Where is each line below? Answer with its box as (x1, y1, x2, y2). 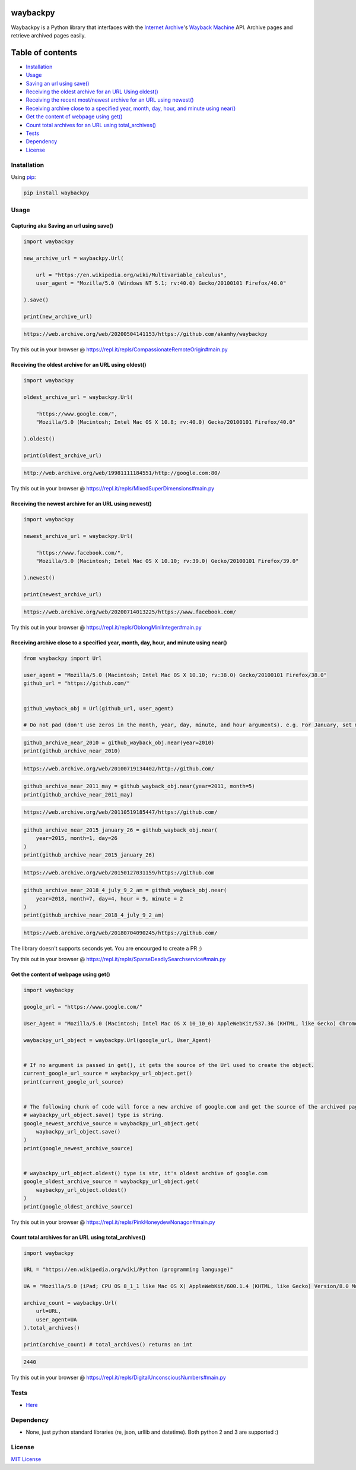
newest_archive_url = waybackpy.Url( (23, 533, 133, 539)
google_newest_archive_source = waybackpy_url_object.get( (23, 1120, 199, 1126)
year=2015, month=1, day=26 (36, 835, 118, 842)
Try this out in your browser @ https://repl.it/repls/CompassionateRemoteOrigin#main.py (11, 346, 228, 353)
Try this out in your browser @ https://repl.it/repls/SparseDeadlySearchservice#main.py (11, 956, 226, 963)
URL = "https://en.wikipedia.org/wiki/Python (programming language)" (23, 1266, 234, 1273)
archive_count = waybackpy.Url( (23, 1299, 118, 1306)
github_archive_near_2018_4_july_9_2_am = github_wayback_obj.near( (23, 887, 227, 894)
